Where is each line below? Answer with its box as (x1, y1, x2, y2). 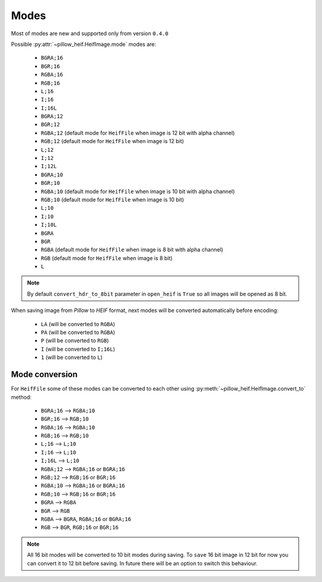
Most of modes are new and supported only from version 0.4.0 (11, 30, 169, 37)
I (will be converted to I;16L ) (41, 345, 116, 352)
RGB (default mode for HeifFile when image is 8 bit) (41, 254, 173, 262)
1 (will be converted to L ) (41, 354, 103, 361)
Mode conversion (11, 370, 78, 380)
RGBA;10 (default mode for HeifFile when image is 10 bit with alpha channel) (41, 188, 235, 195)
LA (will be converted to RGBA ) (41, 320, 116, 327)
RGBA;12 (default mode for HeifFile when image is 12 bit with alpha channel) (41, 129, 235, 137)
